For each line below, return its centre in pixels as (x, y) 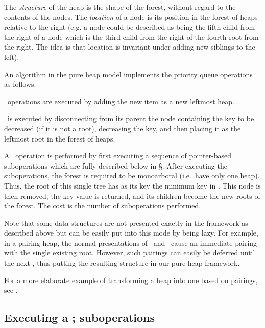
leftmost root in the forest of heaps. (60, 138)
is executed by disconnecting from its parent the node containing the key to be (131, 118)
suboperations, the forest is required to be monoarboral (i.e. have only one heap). (132, 175)
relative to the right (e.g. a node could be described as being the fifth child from (130, 27)
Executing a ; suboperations (80, 318)
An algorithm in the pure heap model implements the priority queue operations (128, 74)
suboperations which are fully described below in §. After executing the (116, 165)
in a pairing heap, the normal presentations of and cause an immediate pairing (131, 242)
